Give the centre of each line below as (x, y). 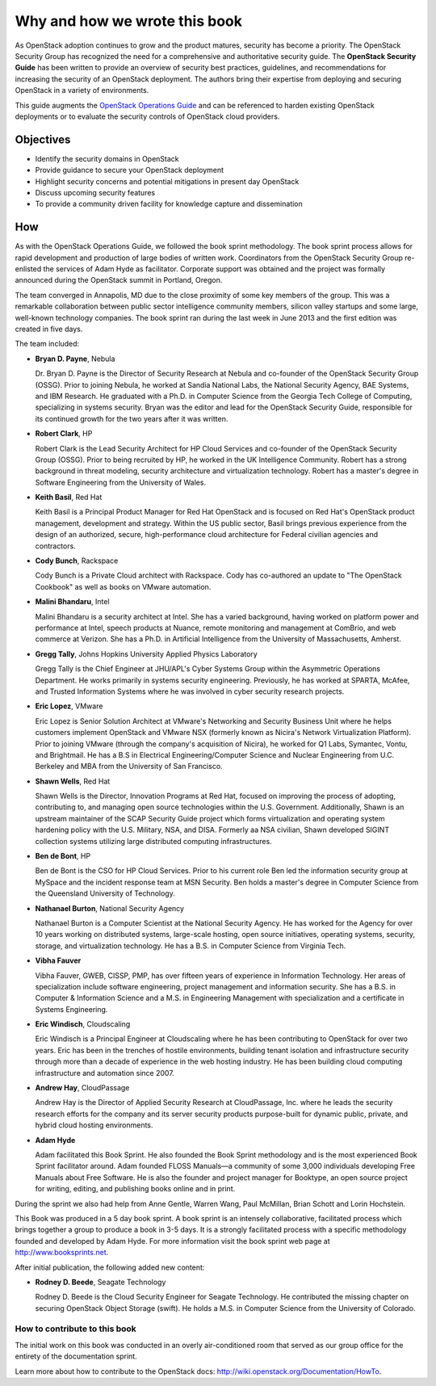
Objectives (43, 139)
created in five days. (49, 329)
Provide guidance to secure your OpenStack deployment (130, 170)
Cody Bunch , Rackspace (77, 561)
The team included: (47, 344)
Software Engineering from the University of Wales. (120, 482)
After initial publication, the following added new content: (110, 1267)
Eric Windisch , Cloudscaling (83, 1024)
